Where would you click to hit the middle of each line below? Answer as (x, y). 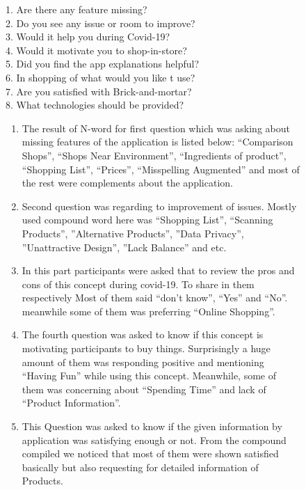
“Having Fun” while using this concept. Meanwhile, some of (149, 376)
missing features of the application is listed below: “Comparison (158, 142)
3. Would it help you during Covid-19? (88, 37)
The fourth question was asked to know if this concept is (143, 334)
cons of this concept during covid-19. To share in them (138, 284)
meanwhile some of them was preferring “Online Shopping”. (148, 311)
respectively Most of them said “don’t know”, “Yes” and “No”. (155, 298)
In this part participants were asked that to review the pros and (158, 270)
